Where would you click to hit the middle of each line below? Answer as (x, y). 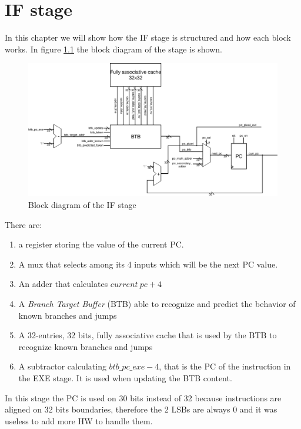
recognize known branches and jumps (86, 346)
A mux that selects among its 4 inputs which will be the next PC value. (148, 264)
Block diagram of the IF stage (82, 204)
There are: (24, 224)
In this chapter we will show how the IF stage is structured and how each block (148, 37)
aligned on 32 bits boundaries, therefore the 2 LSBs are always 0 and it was (141, 409)
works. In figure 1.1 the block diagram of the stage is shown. (113, 49)
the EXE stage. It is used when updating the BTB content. (125, 377)
